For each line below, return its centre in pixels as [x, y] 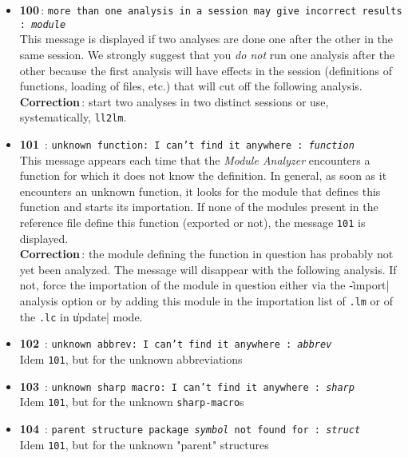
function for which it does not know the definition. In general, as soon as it [203, 175]
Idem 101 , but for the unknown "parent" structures [144, 444]
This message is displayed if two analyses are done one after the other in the [206, 39]
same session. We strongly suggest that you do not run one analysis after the [207, 54]
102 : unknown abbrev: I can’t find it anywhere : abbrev [176, 343]
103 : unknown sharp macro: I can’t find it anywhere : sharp [187, 386]
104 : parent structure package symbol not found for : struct [190, 428]
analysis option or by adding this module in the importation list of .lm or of [206, 301]
